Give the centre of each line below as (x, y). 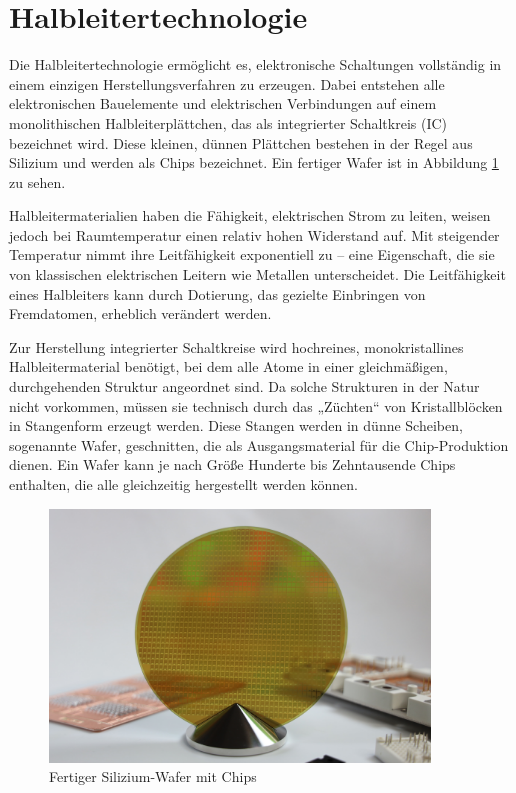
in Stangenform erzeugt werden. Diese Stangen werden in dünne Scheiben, (236, 425)
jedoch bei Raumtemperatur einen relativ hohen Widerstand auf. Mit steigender (254, 234)
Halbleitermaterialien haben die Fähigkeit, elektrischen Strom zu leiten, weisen (250, 215)
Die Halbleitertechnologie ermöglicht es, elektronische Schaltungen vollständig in (255, 64)
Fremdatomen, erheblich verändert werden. (140, 313)
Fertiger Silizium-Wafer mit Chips (153, 776)
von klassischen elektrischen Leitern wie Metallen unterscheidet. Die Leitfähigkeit (257, 274)
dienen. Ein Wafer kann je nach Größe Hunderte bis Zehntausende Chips (232, 464)
